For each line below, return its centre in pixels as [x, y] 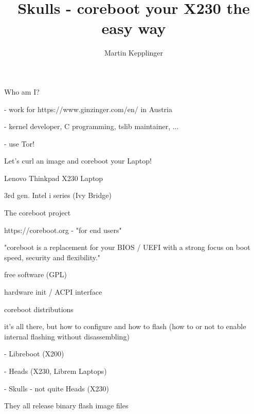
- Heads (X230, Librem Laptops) [56, 371]
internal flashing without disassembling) [67, 336]
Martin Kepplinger [134, 53]
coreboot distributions [39, 309]
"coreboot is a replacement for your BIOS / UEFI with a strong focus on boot [127, 247]
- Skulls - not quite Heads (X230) [57, 388]
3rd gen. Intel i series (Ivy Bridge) [58, 195]
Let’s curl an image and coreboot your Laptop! [78, 161]
